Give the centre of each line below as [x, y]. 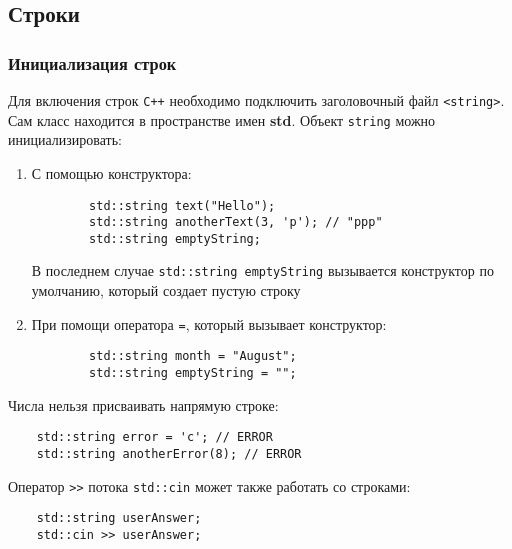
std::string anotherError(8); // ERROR [169, 453]
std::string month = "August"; [193, 356]
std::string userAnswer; [119, 518]
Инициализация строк [92, 62]
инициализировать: [65, 139]
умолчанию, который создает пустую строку [166, 290]
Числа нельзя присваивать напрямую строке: [143, 404]
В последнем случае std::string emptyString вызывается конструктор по [262, 270]
